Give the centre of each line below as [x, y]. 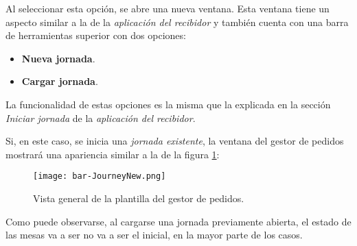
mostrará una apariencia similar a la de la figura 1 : [113, 154]
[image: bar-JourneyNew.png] [100, 176]
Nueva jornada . [58, 58]
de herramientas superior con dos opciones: [96, 35]
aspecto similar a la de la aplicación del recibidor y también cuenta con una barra [177, 22]
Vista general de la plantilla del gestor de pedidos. [139, 198]
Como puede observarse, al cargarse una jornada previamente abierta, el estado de [178, 221]
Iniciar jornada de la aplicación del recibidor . [101, 118]
